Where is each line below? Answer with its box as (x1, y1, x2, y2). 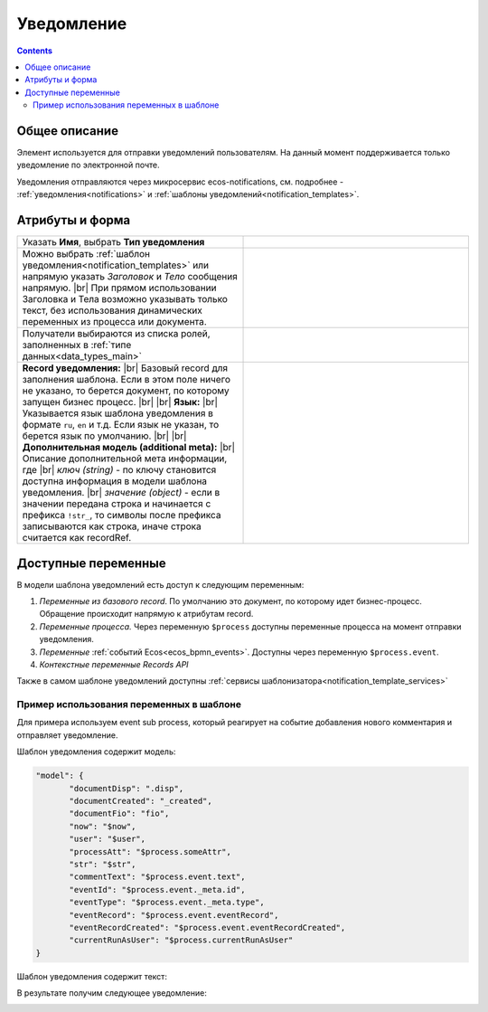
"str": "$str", (69, 859, 136, 869)
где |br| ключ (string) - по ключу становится (22, 464, 217, 477)
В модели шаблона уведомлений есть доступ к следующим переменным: (16, 579, 305, 590)
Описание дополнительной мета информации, (22, 452, 228, 465)
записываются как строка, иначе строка (22, 520, 202, 533)
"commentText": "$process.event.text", (69, 872, 246, 882)
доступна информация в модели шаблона (22, 475, 208, 487)
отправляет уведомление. (16, 729, 118, 741)
